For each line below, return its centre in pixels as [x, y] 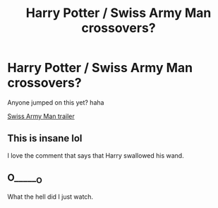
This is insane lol [45, 138]
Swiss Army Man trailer [41, 116]
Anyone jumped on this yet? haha [56, 102]
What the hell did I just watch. [50, 197]
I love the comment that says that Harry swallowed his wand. [96, 155]
